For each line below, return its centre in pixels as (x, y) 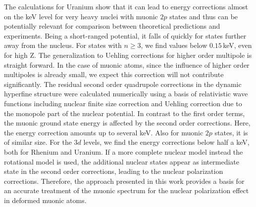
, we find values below (174, 45)
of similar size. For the (38, 142)
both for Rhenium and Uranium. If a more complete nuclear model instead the (124, 151)
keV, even (237, 45)
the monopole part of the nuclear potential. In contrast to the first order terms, (125, 113)
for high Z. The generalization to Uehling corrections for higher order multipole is (128, 55)
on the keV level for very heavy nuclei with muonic (81, 16)
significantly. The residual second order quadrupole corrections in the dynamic (123, 84)
